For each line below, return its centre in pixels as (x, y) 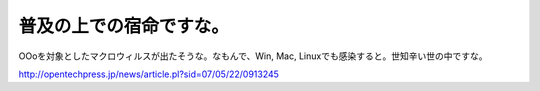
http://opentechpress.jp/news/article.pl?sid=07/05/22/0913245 (149, 74)
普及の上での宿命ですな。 (124, 26)
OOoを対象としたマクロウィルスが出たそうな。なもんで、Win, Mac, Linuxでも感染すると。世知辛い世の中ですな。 (253, 56)
